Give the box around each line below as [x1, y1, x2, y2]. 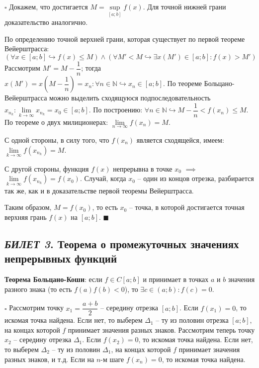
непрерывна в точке [113, 163, 173, 174]
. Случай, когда [80, 173, 126, 184]
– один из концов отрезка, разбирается [137, 173, 254, 184]
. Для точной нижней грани [143, 1, 226, 11]
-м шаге [100, 354, 124, 364]
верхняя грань [4, 211, 47, 222]
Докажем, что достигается [9, 1, 88, 11]
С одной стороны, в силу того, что [4, 134, 109, 145]
